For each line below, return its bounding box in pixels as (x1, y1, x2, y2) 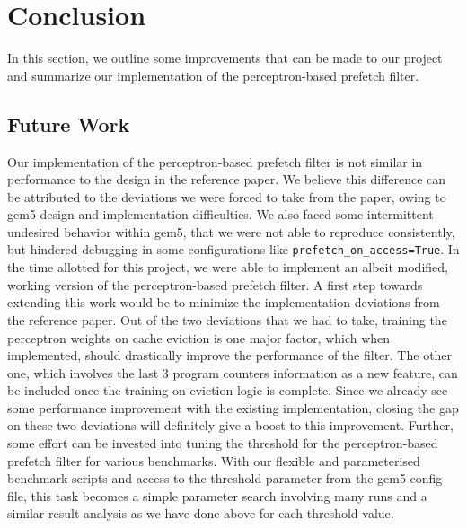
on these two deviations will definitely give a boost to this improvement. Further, (7, 416, 454, 435)
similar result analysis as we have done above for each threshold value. (7, 504, 394, 523)
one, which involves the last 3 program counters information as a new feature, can (7, 363, 458, 382)
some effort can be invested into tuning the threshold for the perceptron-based (7, 434, 438, 453)
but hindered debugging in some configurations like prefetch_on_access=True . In (7, 240, 460, 259)
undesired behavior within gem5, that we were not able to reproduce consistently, (7, 222, 455, 241)
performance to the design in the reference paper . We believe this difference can (7, 170, 446, 189)
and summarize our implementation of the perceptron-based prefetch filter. (7, 66, 419, 84)
